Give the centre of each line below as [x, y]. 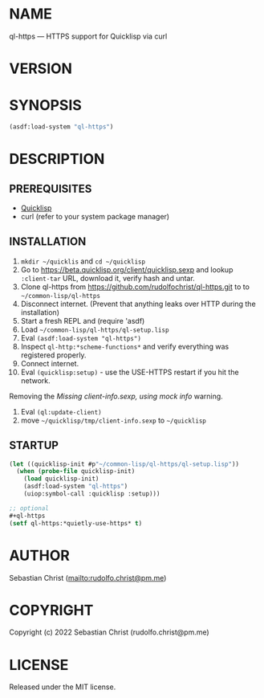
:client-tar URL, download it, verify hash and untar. [108, 278]
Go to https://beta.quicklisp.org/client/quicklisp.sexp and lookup [127, 269]
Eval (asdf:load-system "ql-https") [81, 337]
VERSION [41, 69]
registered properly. [53, 355]
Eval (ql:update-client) [61, 411]
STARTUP [34, 445]
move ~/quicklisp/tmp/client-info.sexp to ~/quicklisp [114, 420]
